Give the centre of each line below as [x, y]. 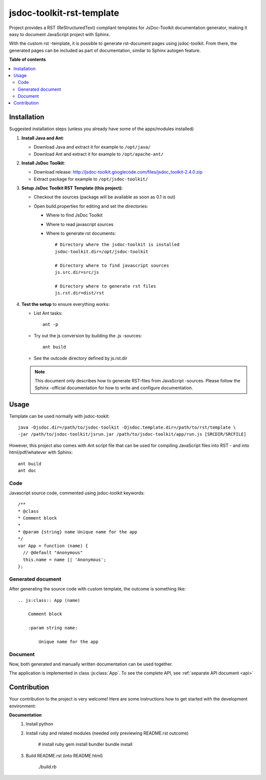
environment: [23, 706]
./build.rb [47, 767]
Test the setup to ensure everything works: [66, 304]
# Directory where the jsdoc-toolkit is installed [117, 245]
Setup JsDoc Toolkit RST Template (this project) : [72, 188]
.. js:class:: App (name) [49, 600]
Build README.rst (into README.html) [64, 755]
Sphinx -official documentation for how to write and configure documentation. [114, 388]
